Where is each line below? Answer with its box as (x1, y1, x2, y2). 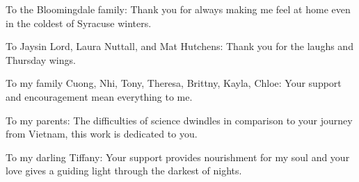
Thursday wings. (6, 52, 76, 67)
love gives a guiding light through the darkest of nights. (6, 163, 242, 178)
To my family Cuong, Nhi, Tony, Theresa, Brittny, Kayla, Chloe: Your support (6, 76, 342, 90)
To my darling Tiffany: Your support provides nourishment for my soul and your (6, 149, 350, 164)
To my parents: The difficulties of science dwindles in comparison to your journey (6, 113, 353, 127)
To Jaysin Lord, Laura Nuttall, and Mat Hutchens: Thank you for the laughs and (6, 39, 353, 53)
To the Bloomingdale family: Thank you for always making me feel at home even (6, 2, 351, 16)
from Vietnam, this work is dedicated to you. (6, 126, 198, 141)
